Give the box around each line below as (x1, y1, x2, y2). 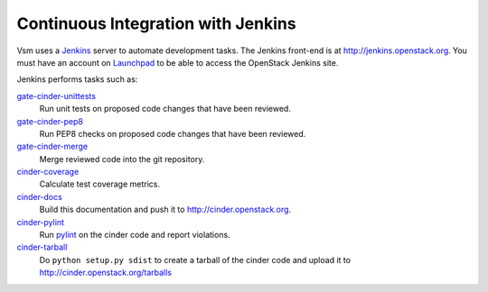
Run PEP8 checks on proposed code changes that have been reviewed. (39, 128, 306, 139)
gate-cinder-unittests (16, 90, 97, 101)
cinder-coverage (16, 167, 80, 178)
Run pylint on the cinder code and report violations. (39, 230, 230, 241)
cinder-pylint (16, 216, 65, 227)
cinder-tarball (16, 242, 68, 252)
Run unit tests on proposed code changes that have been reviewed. (39, 104, 291, 114)
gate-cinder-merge (16, 141, 89, 152)
